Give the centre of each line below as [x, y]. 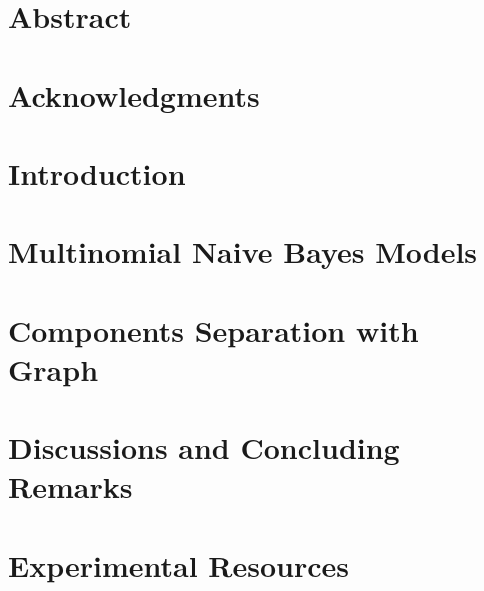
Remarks [70, 486]
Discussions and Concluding [204, 447]
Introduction [97, 172]
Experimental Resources [178, 564]
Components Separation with [213, 329]
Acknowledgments [134, 94]
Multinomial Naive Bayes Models [243, 251]
